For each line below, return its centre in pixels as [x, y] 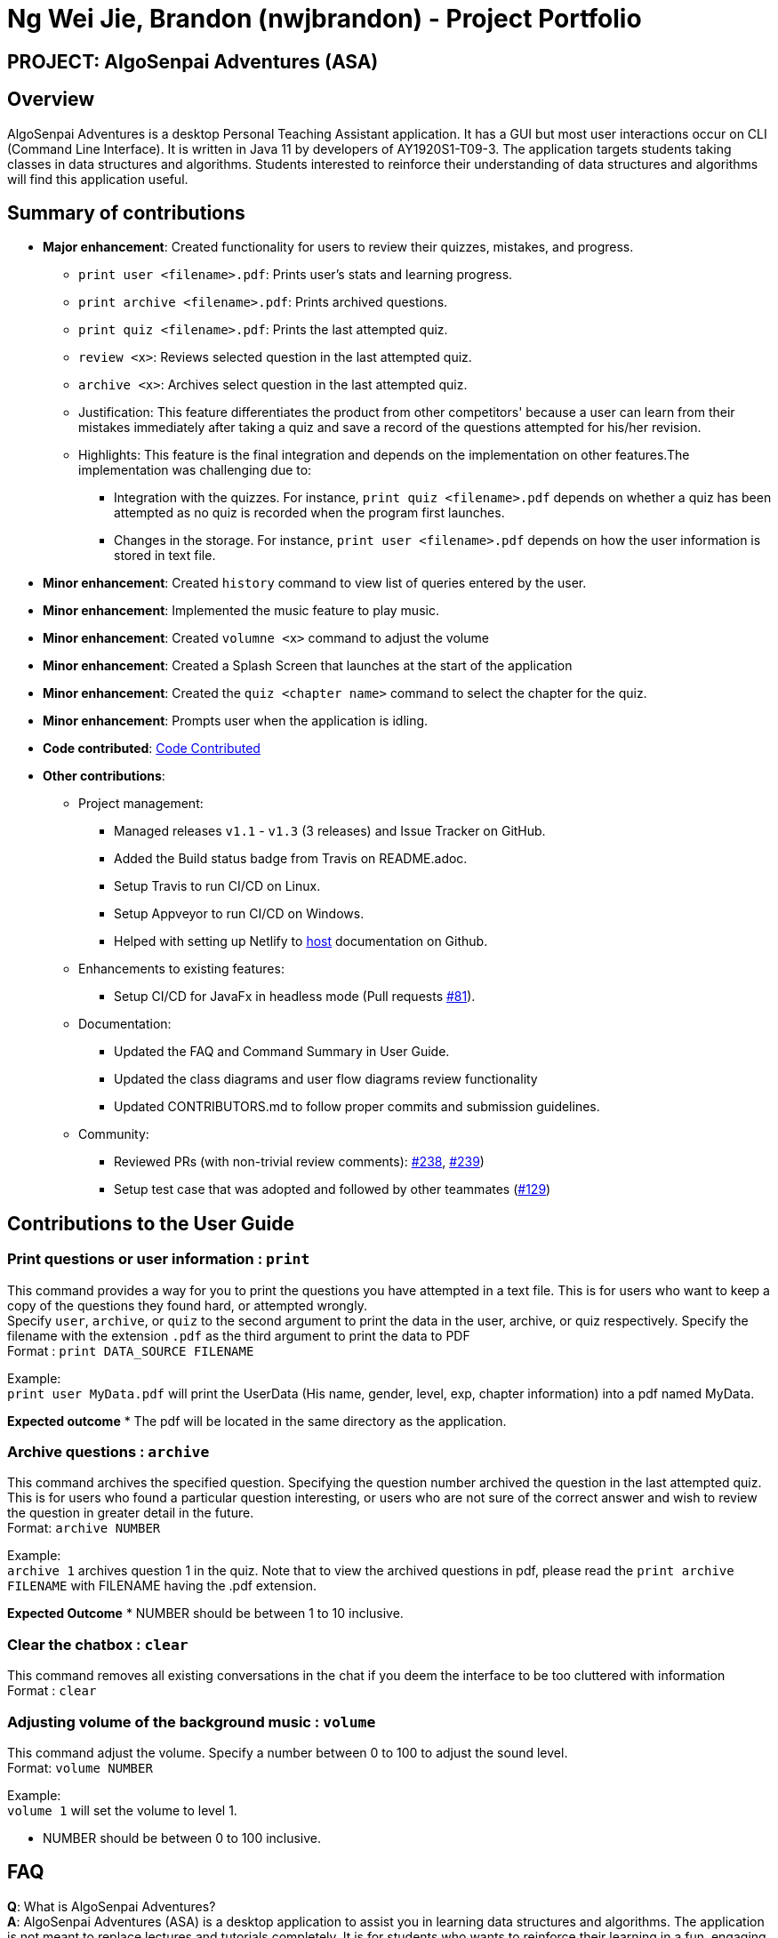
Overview [51, 100]
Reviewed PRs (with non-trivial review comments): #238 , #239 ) [299, 1162]
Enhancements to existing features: [181, 969]
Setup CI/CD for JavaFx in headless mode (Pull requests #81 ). [295, 997]
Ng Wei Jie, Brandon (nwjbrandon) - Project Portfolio [325, 19]
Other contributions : [104, 776]
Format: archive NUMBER [84, 1528]
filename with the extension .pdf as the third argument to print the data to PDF [239, 1335]
